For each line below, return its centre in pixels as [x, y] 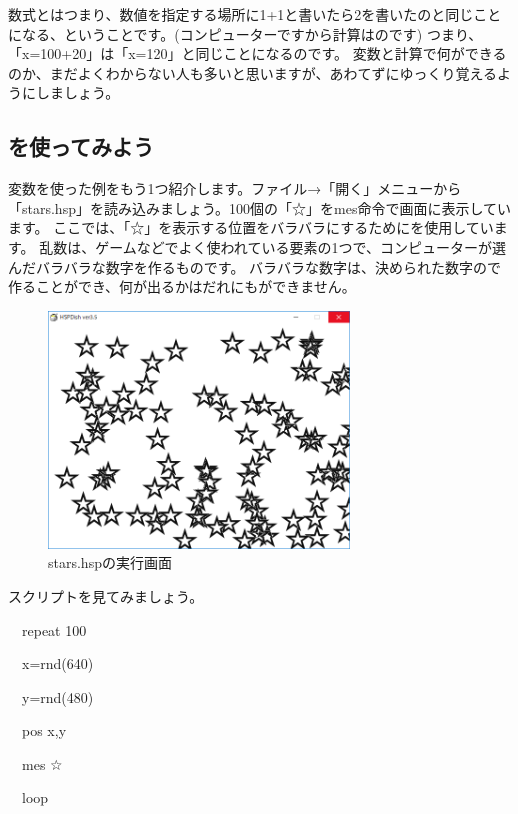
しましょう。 [77, 92]
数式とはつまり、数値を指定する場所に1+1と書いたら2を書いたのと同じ [241, 14]
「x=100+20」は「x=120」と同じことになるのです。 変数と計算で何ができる [257, 53]
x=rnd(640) [57, 663]
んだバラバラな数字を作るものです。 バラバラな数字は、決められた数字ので [254, 266]
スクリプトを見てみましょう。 [106, 595]
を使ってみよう [81, 146]
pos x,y [44, 730]
